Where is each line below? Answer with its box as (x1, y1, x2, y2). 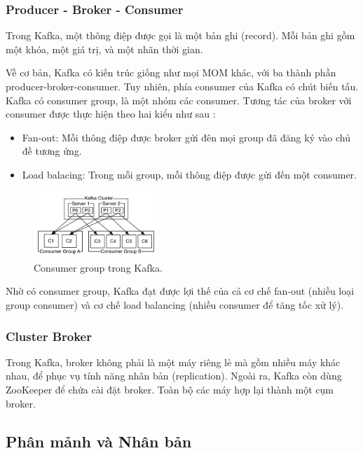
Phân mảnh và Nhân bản (6, 430, 192, 452)
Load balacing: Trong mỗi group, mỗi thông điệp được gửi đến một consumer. (22, 167, 357, 181)
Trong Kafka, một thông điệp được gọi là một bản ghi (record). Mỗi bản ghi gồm (6, 28, 355, 43)
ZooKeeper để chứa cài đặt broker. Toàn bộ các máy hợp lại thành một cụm (6, 382, 334, 397)
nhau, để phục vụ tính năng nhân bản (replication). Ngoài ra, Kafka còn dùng (6, 368, 342, 383)
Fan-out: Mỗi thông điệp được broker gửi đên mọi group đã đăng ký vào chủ (22, 130, 350, 144)
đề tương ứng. (22, 144, 82, 158)
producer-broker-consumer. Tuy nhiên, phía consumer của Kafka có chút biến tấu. (6, 79, 359, 93)
